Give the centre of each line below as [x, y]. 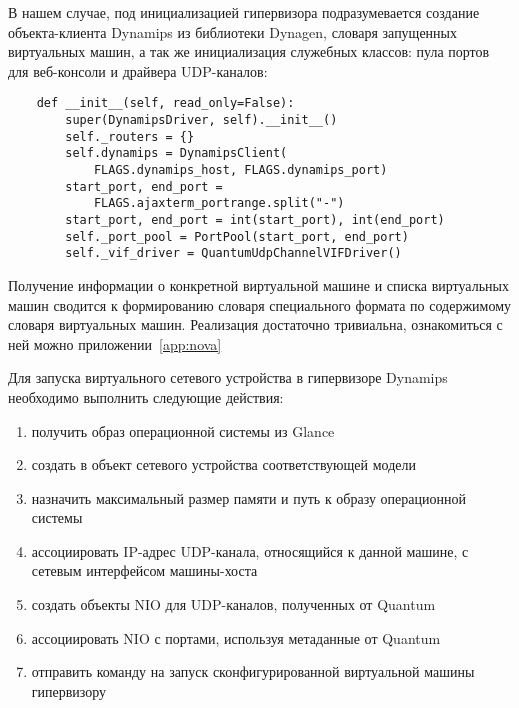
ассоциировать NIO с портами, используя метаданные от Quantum [236, 637]
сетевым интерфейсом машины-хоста [144, 570]
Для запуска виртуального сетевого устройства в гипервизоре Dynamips [228, 377]
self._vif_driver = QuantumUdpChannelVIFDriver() [233, 253]
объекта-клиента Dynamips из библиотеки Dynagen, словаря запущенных [233, 31]
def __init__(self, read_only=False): [165, 103]
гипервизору [69, 690]
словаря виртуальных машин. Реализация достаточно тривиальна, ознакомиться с [255, 324]
